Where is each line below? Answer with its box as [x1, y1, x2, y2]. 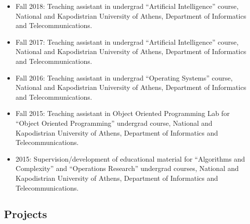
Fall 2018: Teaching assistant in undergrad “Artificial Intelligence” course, [15, 1, 239, 11]
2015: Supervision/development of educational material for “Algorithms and [15, 153, 245, 164]
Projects [4, 206, 47, 222]
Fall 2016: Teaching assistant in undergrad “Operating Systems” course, [15, 72, 233, 83]
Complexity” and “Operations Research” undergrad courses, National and [15, 163, 239, 173]
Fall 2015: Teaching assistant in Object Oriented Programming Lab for [15, 108, 230, 118]
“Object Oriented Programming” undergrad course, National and [15, 117, 213, 128]
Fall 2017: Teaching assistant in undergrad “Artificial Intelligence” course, [15, 36, 239, 47]
